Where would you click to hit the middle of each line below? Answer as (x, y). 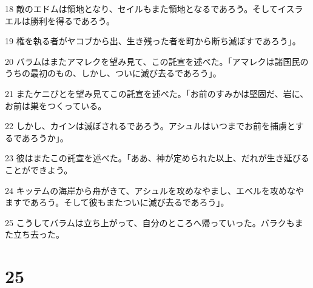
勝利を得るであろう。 (72, 20)
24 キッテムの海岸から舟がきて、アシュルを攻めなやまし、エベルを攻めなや (154, 190)
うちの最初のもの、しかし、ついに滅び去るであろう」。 (113, 73)
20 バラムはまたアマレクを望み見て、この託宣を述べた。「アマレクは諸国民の (157, 61)
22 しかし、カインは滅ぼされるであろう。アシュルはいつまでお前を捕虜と (150, 126)
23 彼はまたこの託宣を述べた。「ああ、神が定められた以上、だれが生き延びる (157, 158)
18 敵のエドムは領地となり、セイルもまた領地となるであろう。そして (141, 8)
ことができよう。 (39, 169)
